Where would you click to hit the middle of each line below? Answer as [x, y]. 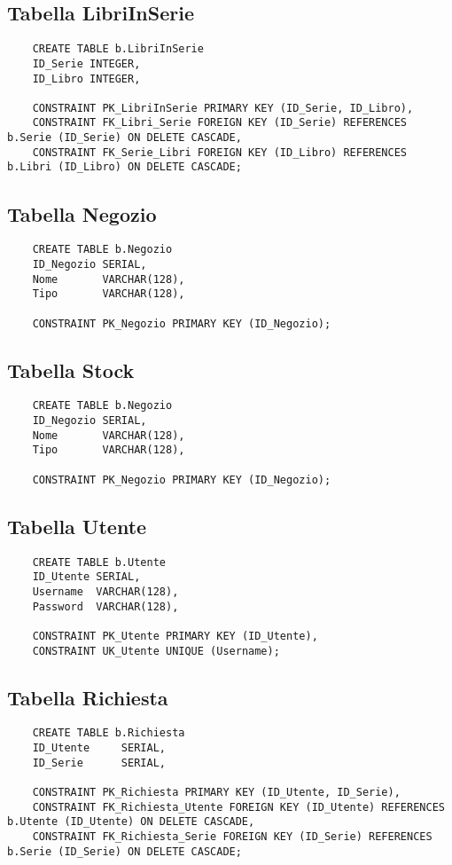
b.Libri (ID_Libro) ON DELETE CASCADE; [125, 167]
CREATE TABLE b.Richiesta [109, 733]
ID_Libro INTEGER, [86, 79]
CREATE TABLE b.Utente [99, 562]
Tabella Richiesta [88, 697]
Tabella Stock [71, 370]
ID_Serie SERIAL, [99, 763]
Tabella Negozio [82, 213]
